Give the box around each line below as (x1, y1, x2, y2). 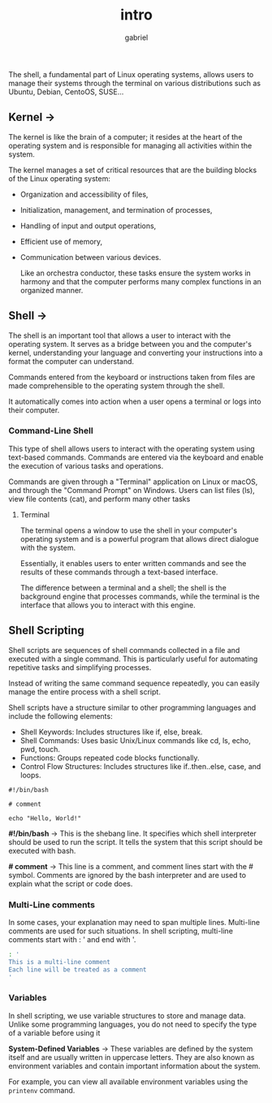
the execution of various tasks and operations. (8, 461, 164, 470)
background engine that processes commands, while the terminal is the (19, 591, 260, 601)
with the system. (19, 543, 76, 552)
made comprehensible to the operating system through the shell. (8, 380, 225, 391)
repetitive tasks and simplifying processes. (8, 662, 152, 672)
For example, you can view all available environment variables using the (8, 1076, 248, 1086)
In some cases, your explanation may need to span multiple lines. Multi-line (8, 917, 261, 927)
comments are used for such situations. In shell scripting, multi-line (8, 926, 234, 936)
